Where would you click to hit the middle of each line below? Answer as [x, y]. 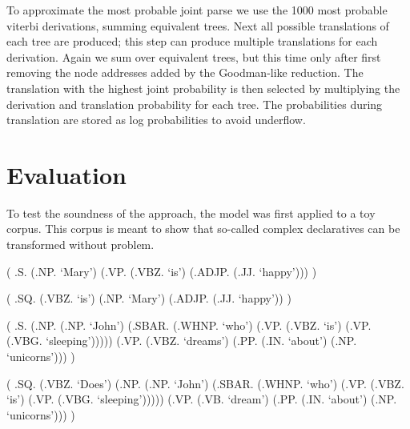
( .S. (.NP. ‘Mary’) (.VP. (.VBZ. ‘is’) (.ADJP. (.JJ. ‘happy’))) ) [162, 271]
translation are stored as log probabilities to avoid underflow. [156, 120]
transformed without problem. [80, 245]
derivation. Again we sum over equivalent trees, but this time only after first [194, 56]
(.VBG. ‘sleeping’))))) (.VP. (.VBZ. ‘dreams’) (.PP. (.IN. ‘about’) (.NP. [182, 341]
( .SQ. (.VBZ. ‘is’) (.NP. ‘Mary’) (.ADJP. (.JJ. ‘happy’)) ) [149, 298]
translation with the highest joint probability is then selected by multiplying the [203, 88]
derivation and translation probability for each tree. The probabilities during [195, 104]
